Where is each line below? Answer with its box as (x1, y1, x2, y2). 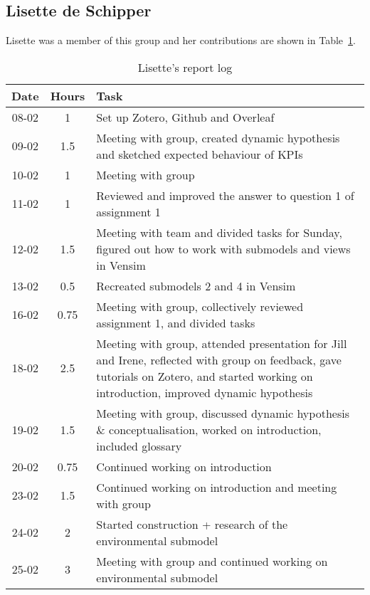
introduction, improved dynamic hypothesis (96, 384, 313, 401)
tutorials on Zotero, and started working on (96, 367, 313, 384)
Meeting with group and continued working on (96, 552, 328, 569)
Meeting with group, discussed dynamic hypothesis (96, 404, 349, 421)
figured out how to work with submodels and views (96, 240, 351, 257)
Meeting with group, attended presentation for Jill (96, 335, 347, 352)
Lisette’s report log (137, 58, 233, 75)
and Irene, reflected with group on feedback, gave (96, 351, 342, 368)
